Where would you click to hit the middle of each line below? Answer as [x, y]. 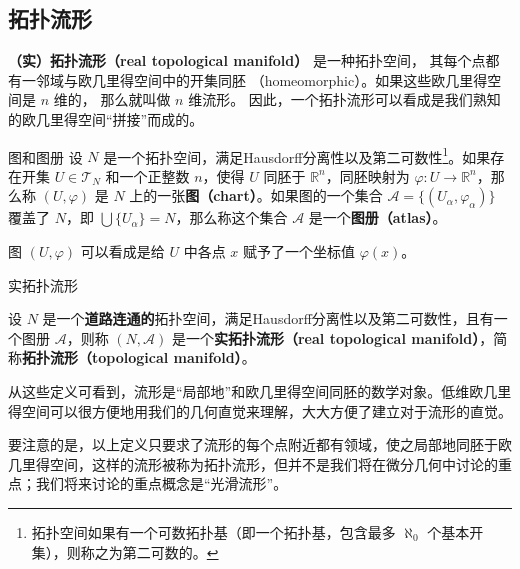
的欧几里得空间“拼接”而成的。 [106, 118]
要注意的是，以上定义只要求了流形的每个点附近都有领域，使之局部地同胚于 [253, 444]
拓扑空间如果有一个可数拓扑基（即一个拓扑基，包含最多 [213, 531]
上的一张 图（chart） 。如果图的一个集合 [256, 195]
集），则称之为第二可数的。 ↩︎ [125, 551]
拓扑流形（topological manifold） [132, 357]
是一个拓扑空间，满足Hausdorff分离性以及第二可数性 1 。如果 [297, 155]
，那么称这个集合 [231, 217]
